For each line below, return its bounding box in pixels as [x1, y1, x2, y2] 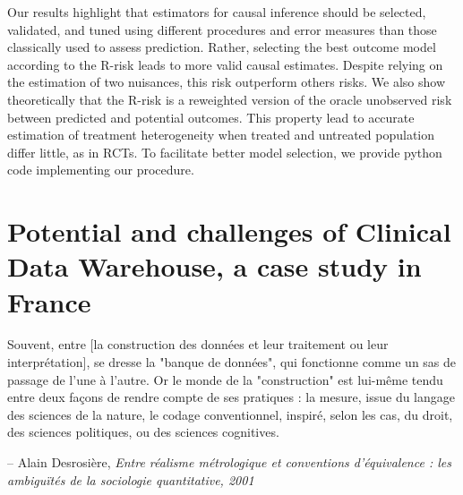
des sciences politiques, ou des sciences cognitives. [7, 422, 279, 441]
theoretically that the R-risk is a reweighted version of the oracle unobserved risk [7, 90, 452, 108]
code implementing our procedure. [7, 160, 194, 179]
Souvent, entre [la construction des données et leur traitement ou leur [7, 335, 389, 354]
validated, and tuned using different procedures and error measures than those [7, 20, 437, 38]
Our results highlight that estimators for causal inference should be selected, [7, 3, 426, 21]
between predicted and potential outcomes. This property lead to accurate [7, 107, 415, 126]
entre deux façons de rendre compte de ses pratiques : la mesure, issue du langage [7, 388, 456, 406]
